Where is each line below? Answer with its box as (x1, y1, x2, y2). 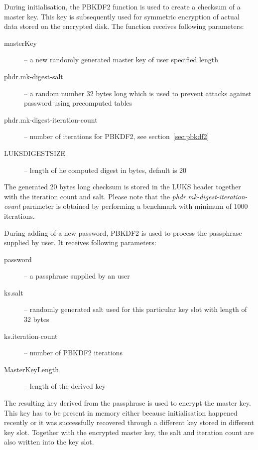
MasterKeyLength (4, 364, 59, 374)
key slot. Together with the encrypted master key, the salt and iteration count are (4, 427, 254, 437)
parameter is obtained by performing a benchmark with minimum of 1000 (22, 201, 248, 211)
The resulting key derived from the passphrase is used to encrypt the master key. (4, 398, 251, 408)
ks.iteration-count (4, 330, 58, 341)
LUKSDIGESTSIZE (4, 148, 66, 158)
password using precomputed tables (24, 98, 132, 108)
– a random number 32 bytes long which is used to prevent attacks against (24, 88, 252, 98)
